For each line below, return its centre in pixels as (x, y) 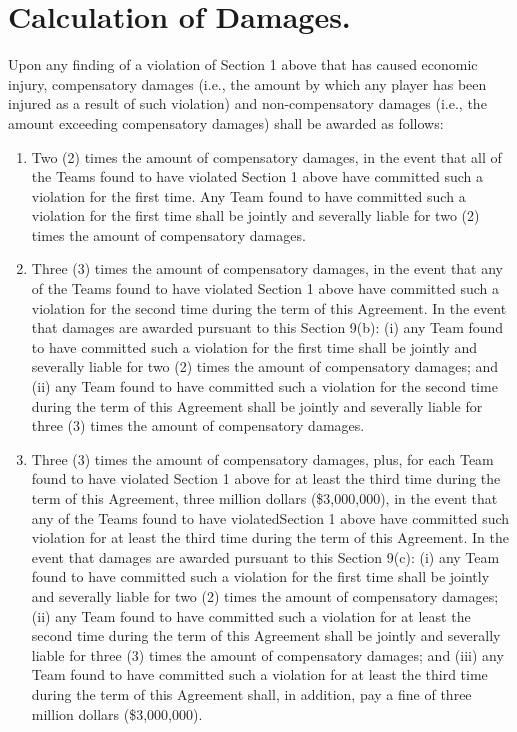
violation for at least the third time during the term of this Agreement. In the (270, 537)
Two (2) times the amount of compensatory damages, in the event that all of (266, 156)
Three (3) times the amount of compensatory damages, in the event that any (267, 268)
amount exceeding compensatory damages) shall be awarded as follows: (226, 122)
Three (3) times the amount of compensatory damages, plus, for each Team (262, 458)
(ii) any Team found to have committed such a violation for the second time (264, 386)
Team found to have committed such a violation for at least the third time (259, 674)
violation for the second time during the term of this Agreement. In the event (269, 307)
